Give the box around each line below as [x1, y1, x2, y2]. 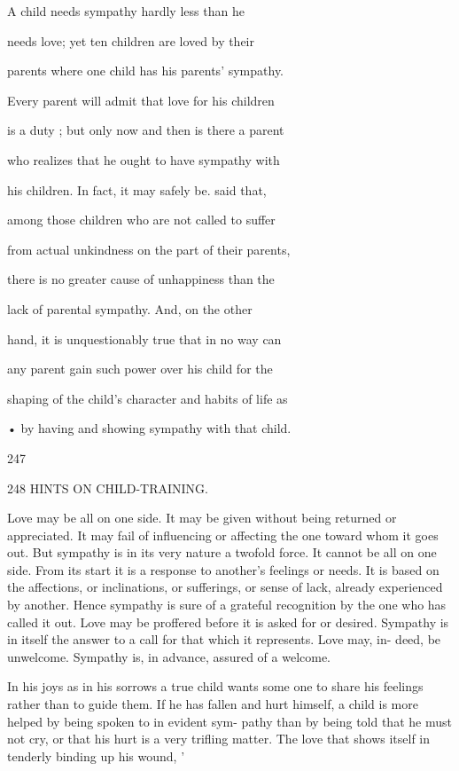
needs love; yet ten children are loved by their [7, 31, 255, 50]
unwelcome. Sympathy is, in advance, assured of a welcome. [7, 647, 331, 665]
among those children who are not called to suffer [7, 210, 276, 229]
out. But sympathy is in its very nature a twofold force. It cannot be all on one [7, 543, 437, 562]
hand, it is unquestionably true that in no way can [7, 329, 282, 348]
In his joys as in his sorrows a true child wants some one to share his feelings [7, 677, 424, 696]
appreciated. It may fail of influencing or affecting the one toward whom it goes [7, 525, 439, 544]
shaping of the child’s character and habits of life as [7, 389, 288, 407]
